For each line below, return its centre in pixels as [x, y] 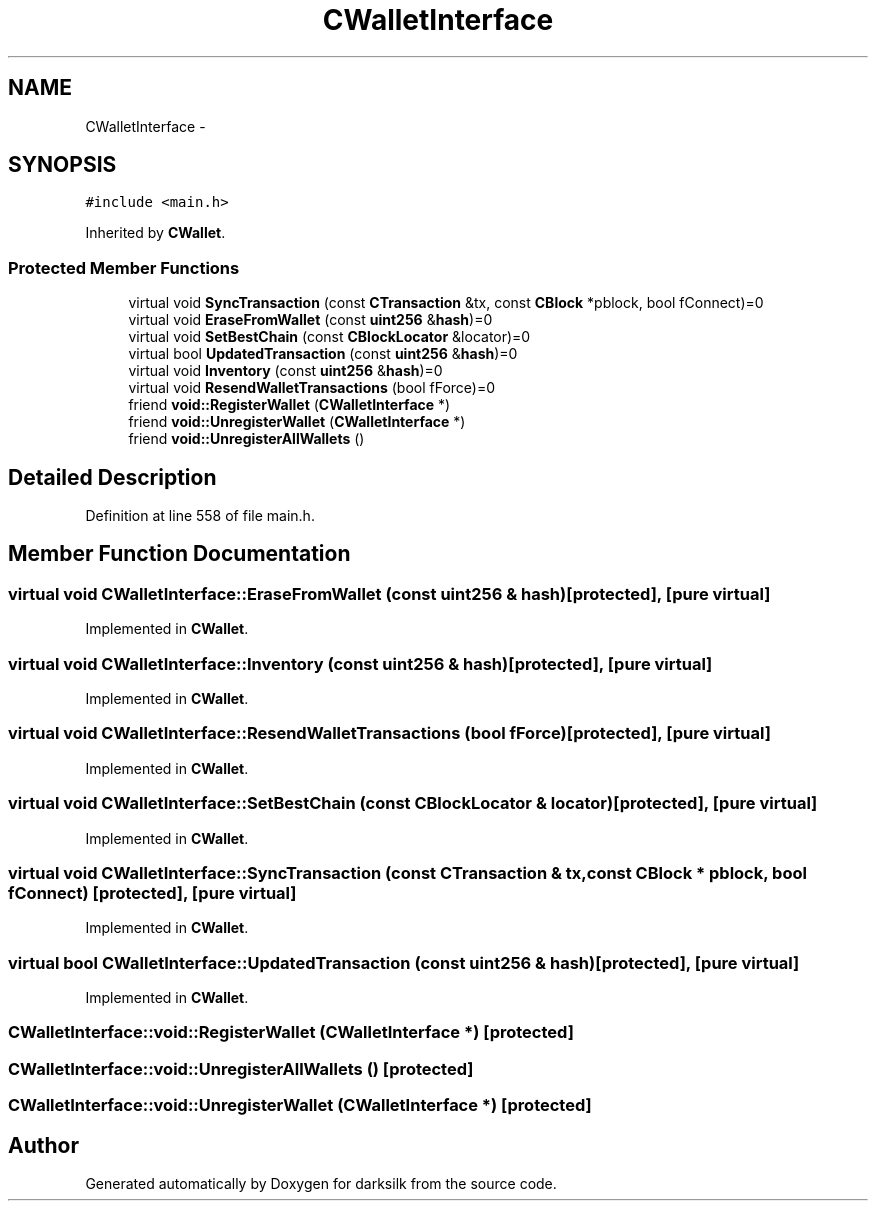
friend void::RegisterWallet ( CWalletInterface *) [289, 405]
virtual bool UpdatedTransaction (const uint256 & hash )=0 [323, 354]
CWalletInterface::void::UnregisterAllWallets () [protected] [241, 1068]
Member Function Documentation [179, 554]
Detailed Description [112, 477]
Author [43, 1145]
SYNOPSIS [62, 165]
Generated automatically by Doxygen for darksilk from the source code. [321, 1183]
